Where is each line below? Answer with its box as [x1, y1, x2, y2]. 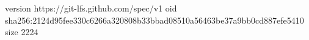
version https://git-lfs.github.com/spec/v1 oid [5, 2, 177, 14]
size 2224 [5, 25, 38, 38]
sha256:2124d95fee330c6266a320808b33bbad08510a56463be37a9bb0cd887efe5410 [5, 13, 304, 26]
